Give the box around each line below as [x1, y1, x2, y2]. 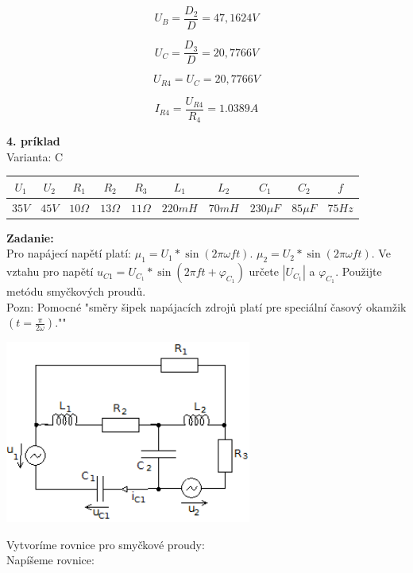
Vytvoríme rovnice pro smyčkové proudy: [6, 536, 205, 552]
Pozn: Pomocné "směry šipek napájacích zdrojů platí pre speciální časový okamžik [6, 298, 407, 315]
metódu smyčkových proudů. [6, 283, 146, 300]
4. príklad [6, 133, 60, 149]
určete [249, 263, 279, 280]
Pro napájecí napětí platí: [6, 245, 131, 261]
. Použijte [335, 263, 382, 280]
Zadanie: [6, 229, 54, 246]
